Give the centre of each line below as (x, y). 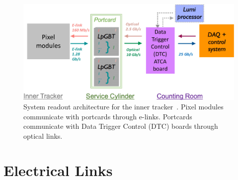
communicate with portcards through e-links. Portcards (108, 116)
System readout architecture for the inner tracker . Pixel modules (123, 107)
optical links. (43, 135)
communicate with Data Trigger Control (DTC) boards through (121, 126)
